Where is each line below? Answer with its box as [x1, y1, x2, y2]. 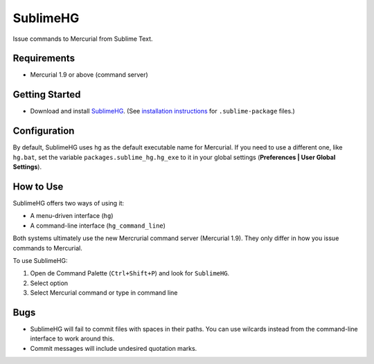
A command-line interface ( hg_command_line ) [30, 221, 166, 230]
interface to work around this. [30, 334, 115, 343]
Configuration [12, 125, 75, 137]
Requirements [12, 53, 75, 64]
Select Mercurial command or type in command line [30, 289, 178, 297]
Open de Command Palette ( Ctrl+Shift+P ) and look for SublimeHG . [30, 269, 230, 277]
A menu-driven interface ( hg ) [30, 212, 114, 220]
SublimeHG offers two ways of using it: [12, 199, 125, 207]
